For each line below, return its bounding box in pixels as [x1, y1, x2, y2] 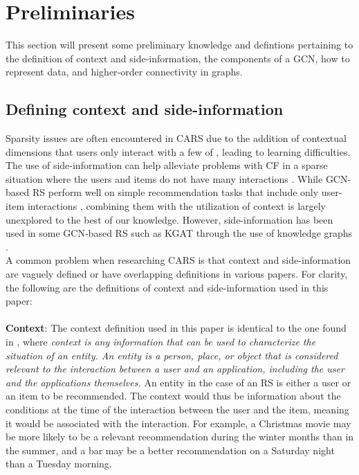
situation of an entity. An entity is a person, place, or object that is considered [6, 348, 338, 362]
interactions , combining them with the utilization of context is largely [27, 199, 326, 213]
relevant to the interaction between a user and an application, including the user [6, 361, 344, 376]
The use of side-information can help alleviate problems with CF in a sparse [6, 158, 328, 172]
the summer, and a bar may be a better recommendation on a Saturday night [6, 442, 335, 457]
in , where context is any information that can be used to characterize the [6, 334, 316, 349]
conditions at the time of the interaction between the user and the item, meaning [6, 402, 349, 416]
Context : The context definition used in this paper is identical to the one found [6, 321, 347, 335]
